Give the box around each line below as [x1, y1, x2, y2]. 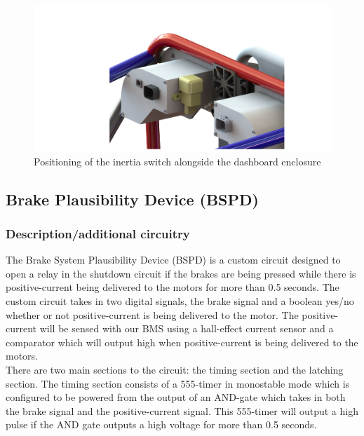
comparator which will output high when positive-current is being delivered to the [6, 334, 358, 349]
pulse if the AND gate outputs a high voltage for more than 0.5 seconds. [6, 417, 317, 432]
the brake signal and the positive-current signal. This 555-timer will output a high [6, 403, 358, 418]
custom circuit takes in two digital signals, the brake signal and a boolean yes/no [6, 294, 354, 308]
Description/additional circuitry [6, 224, 190, 242]
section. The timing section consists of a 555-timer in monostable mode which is [6, 376, 350, 390]
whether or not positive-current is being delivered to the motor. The [6, 307, 299, 322]
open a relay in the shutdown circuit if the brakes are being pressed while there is [6, 266, 356, 280]
